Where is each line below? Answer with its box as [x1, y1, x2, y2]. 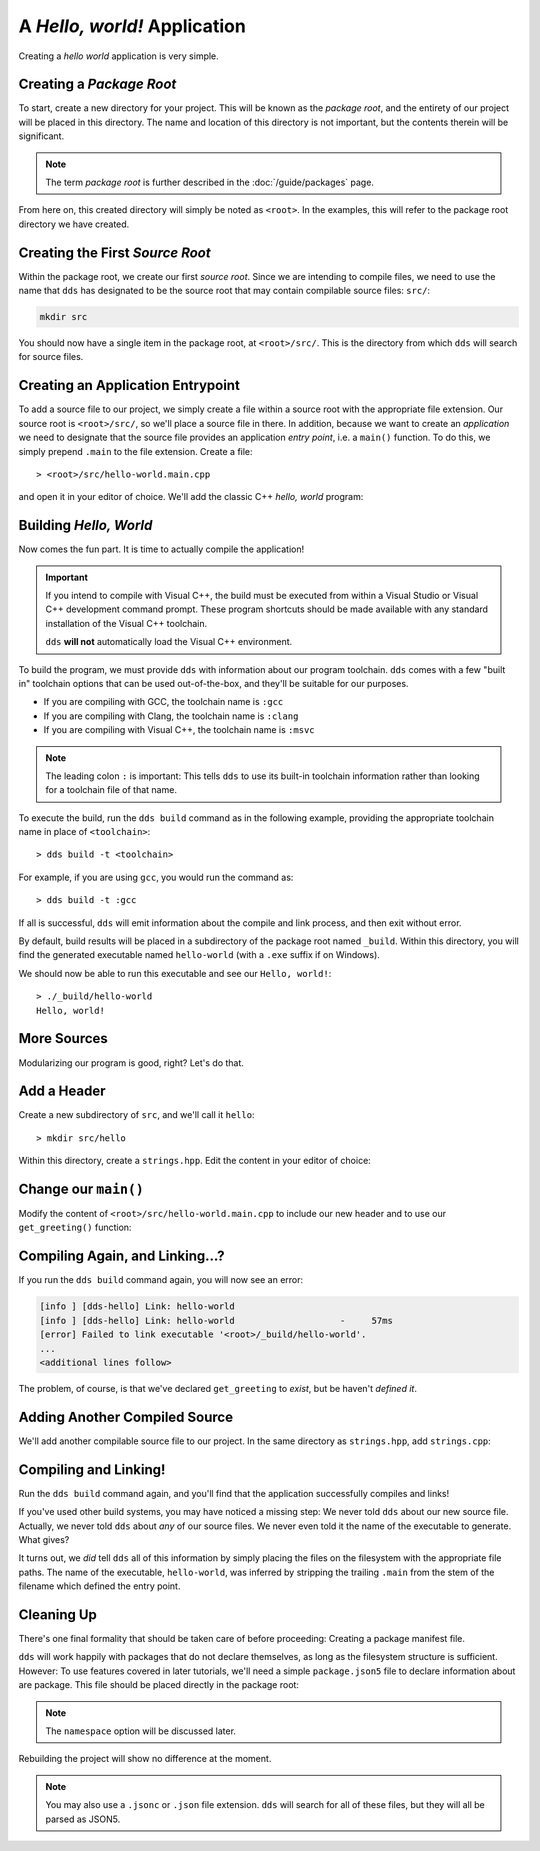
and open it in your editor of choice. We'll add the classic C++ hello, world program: [18, 491, 364, 503]
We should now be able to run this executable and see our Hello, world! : [18, 967, 332, 979]
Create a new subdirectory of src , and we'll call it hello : [18, 1109, 255, 1121]
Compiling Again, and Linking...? [18, 1248, 225, 1265]
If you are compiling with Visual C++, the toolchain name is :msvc [43, 724, 315, 736]
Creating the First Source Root [18, 244, 211, 261]
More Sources [18, 1030, 109, 1047]
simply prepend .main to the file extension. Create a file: [18, 445, 254, 457]
